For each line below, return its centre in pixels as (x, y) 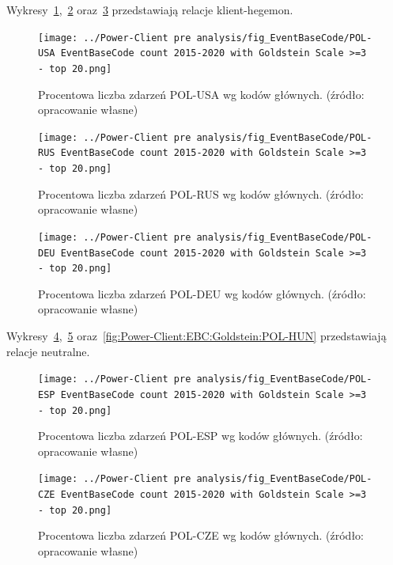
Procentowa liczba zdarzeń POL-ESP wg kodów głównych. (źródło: (200, 436)
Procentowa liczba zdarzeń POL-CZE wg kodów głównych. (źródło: (201, 535)
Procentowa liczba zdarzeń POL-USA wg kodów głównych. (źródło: (201, 94)
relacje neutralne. (48, 351)
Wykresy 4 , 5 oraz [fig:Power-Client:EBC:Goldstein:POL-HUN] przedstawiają (196, 336)
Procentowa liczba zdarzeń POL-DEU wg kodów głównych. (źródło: (202, 293)
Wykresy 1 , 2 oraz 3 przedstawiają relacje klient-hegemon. (150, 9)
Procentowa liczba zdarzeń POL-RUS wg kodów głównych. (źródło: (201, 193)
